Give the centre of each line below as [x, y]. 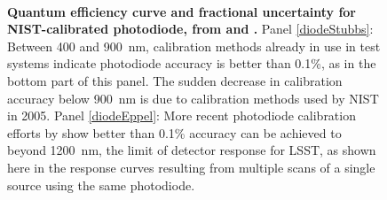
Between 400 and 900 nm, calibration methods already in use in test [194, 46]
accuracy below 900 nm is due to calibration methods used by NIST [193, 98]
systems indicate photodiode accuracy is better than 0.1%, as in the [192, 63]
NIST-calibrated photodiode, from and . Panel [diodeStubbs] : [190, 29]
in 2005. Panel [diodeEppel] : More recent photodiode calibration [182, 115]
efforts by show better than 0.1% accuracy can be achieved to [174, 132]
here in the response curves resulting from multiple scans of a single [191, 167]
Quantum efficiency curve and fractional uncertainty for [182, 11]
